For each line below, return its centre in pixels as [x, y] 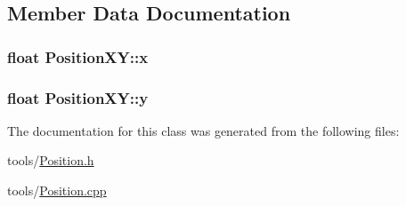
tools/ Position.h [51, 160]
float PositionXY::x [78, 56]
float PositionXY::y [78, 97]
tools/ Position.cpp [57, 190]
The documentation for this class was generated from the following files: [203, 130]
